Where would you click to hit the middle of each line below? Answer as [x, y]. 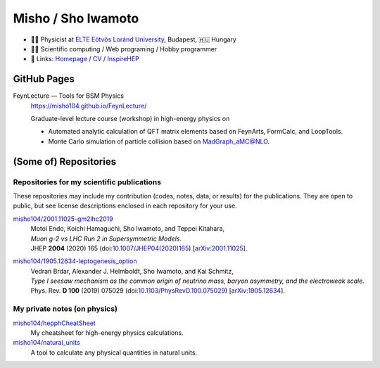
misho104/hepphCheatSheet [55, 323]
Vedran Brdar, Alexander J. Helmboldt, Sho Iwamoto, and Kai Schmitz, [132, 271]
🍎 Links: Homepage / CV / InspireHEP [85, 59]
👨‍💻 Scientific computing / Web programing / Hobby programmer [124, 49]
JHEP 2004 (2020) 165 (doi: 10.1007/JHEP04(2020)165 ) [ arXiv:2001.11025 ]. [139, 248]
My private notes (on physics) [65, 309]
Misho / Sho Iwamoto [76, 18]
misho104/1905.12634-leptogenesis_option [75, 261]
